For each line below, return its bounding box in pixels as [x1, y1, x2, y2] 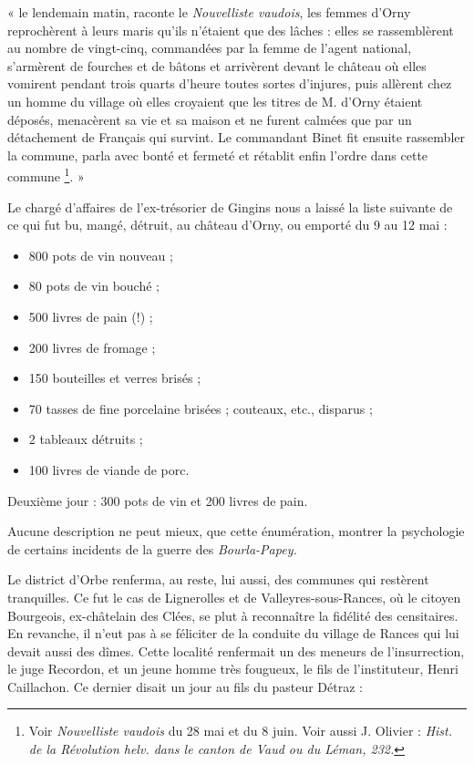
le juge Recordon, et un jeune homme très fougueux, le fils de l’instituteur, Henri [7, 659, 459, 678]
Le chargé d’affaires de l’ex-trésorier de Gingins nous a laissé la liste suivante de [7, 197, 453, 216]
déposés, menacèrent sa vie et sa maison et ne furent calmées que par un [7, 109, 412, 129]
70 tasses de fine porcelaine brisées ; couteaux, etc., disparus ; [28, 398, 373, 418]
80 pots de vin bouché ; [28, 276, 160, 295]
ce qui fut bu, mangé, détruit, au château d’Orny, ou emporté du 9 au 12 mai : [7, 215, 448, 234]
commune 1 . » [7, 164, 85, 185]
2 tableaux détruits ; [28, 429, 143, 449]
